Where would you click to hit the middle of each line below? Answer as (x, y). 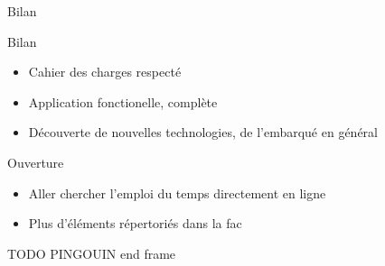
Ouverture (36, 162)
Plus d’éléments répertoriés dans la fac (135, 223)
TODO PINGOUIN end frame (92, 253)
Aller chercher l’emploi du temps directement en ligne (177, 193)
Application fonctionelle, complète (123, 101)
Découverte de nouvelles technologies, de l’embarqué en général (203, 132)
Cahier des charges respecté (105, 72)
